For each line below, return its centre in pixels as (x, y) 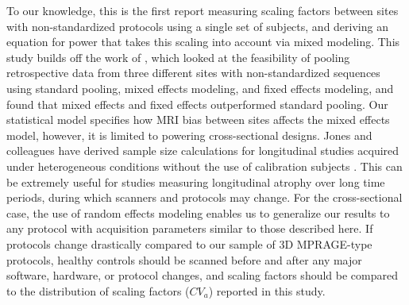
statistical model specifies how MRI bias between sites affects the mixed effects (198, 120)
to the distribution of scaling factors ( (98, 290)
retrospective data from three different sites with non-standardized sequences (193, 73)
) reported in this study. (267, 290)
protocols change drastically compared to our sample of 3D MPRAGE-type (189, 243)
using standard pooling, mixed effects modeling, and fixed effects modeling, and (200, 88)
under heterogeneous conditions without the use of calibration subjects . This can (204, 166)
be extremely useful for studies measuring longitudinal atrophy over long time (196, 181)
